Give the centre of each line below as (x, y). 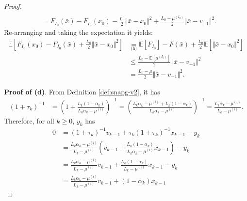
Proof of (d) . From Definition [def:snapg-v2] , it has (82, 91)
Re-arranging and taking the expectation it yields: (78, 32)
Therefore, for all (29, 120)
